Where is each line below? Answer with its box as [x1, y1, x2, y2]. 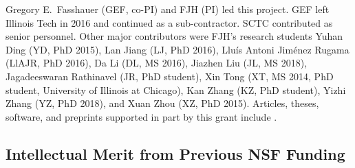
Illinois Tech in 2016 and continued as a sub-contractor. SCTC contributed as [6, 15, 333, 29]
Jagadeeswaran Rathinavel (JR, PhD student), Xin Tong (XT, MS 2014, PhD [6, 69, 334, 83]
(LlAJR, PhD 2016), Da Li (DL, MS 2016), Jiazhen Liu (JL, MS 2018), [6, 56, 308, 70]
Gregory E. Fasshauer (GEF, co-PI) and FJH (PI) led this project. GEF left [6, 2, 330, 16]
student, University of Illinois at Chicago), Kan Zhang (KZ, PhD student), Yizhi [6, 82, 346, 97]
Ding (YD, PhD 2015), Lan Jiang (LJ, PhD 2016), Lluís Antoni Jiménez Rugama [6, 42, 349, 56]
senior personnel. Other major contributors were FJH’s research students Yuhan [6, 29, 343, 43]
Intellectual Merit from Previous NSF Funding [6, 143, 345, 164]
